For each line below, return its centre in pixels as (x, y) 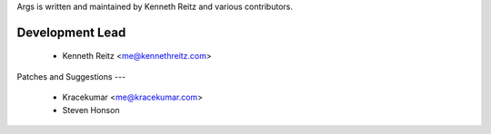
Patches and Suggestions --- (71, 76)
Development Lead (71, 32)
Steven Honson (91, 110)
